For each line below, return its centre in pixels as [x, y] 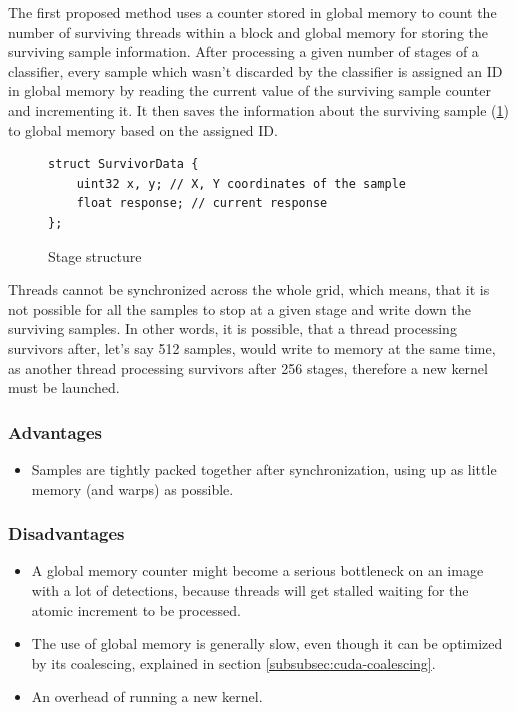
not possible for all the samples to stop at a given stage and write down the [239, 308]
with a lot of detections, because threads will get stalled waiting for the [250, 589]
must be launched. [64, 387]
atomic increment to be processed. [136, 609]
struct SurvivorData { [123, 164]
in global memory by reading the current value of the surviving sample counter [250, 90]
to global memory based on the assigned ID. [143, 129]
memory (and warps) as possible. [132, 488]
